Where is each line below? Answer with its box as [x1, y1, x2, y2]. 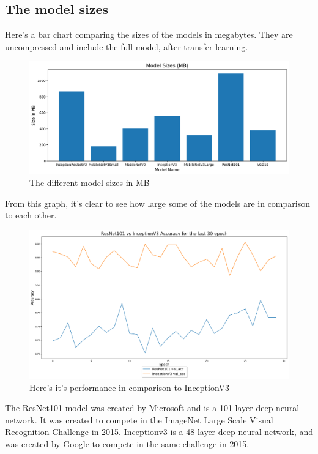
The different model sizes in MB [29, 176, 150, 189]
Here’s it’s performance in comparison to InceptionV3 [29, 381, 230, 393]
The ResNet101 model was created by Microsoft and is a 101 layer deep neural [5, 401, 300, 414]
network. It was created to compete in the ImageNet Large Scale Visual [5, 413, 273, 426]
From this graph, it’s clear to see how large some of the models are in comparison [5, 196, 310, 209]
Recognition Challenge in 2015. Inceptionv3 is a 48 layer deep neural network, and [5, 425, 314, 438]
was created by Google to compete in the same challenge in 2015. [5, 437, 250, 450]
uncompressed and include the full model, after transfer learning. [5, 40, 248, 53]
